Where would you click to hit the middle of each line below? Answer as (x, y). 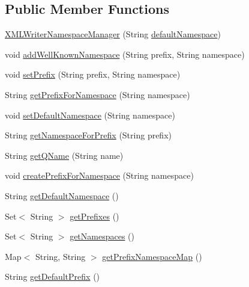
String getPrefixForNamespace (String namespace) (97, 94)
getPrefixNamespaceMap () (152, 256)
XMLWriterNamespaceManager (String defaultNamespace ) (113, 34)
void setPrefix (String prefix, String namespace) (93, 74)
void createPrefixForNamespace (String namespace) (99, 175)
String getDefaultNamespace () (62, 195)
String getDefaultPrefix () (52, 276)
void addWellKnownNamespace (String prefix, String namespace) (125, 54)
